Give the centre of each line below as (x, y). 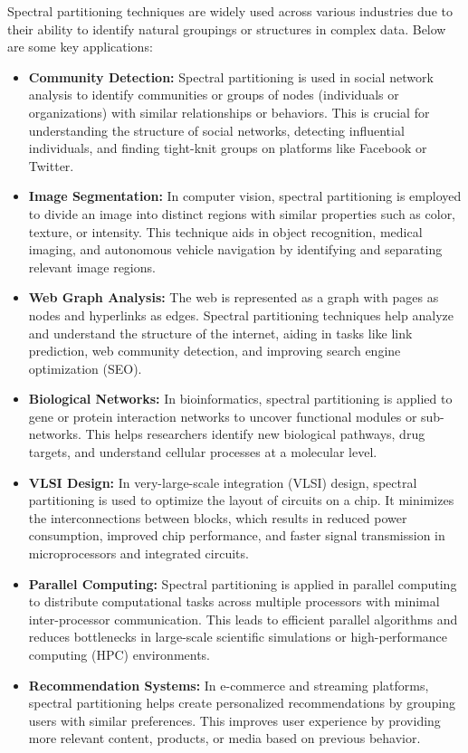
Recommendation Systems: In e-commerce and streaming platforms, (229, 685)
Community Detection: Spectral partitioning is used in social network (231, 76)
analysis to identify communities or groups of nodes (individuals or (214, 95)
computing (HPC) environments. (119, 654)
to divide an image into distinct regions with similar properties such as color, (242, 213)
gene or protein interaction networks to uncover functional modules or (223, 416)
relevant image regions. (92, 267)
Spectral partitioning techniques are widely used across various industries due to (230, 11)
